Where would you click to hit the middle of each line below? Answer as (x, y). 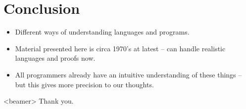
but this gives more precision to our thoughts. (84, 84)
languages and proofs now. (55, 58)
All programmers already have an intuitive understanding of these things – (128, 74)
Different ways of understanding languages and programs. (102, 32)
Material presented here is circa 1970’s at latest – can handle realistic (120, 48)
